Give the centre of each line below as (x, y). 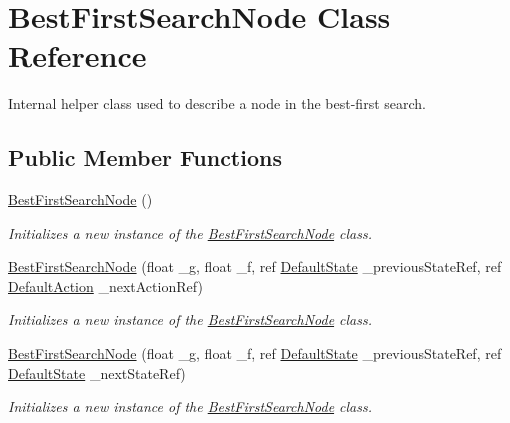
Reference (77, 55)
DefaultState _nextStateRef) (97, 372)
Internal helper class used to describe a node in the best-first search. (217, 103)
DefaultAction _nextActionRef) (105, 285)
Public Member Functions (145, 157)
